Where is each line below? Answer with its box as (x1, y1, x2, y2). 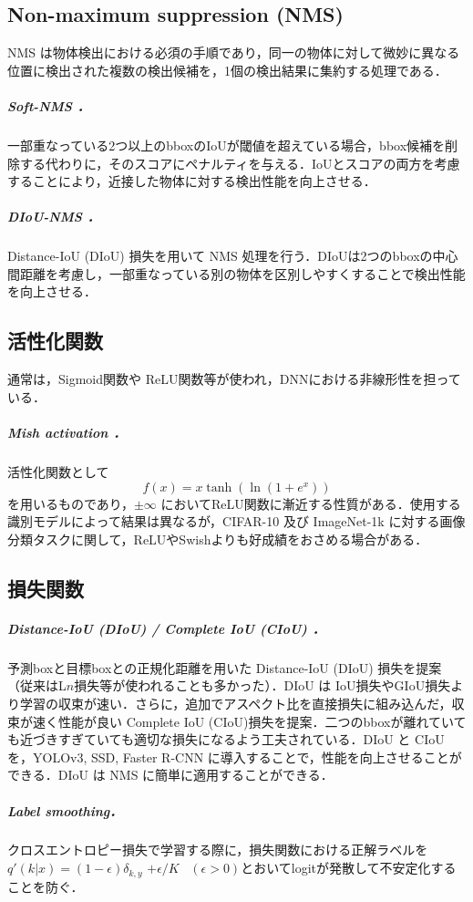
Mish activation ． (7, 423, 127, 442)
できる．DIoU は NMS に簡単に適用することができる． (7, 765, 334, 784)
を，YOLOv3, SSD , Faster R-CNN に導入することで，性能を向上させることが (7, 747, 462, 766)
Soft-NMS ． (7, 96, 90, 115)
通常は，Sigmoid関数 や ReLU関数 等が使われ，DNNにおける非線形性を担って (7, 369, 461, 389)
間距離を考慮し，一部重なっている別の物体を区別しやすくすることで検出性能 (7, 264, 466, 283)
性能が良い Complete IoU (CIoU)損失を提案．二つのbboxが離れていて (57, 711, 467, 731)
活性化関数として (7, 462, 109, 482)
